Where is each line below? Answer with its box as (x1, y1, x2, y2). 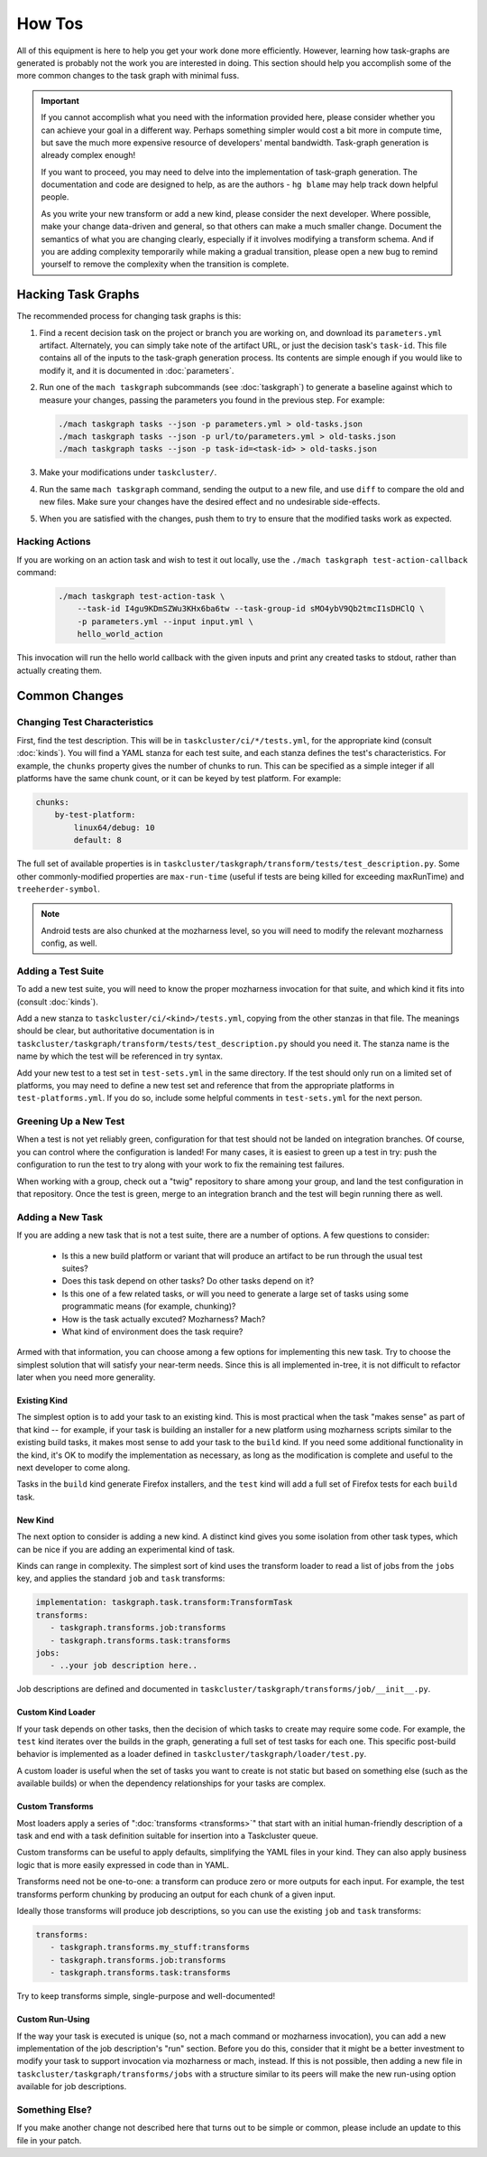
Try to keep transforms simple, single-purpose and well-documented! (16, 1991, 276, 2002)
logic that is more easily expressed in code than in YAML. (16, 1859, 230, 1870)
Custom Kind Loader (16, 1707, 96, 1718)
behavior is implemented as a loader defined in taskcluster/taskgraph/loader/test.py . (16, 1749, 367, 1760)
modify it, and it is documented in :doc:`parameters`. (39, 365, 234, 376)
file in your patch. (16, 2134, 82, 2145)
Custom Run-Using (16, 2014, 90, 2025)
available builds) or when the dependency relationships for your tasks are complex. (16, 1778, 326, 1788)
